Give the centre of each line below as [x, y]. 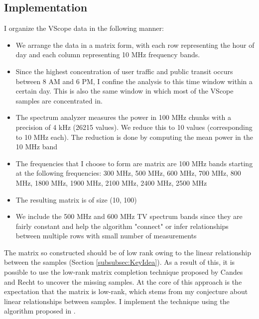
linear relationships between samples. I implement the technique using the [117, 301]
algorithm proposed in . [40, 311]
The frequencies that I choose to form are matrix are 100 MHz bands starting [134, 163]
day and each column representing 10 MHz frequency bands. [108, 54]
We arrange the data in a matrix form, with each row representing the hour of [135, 45]
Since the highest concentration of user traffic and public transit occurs [124, 71]
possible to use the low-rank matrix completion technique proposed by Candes [124, 272]
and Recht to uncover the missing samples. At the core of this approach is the [123, 281]
